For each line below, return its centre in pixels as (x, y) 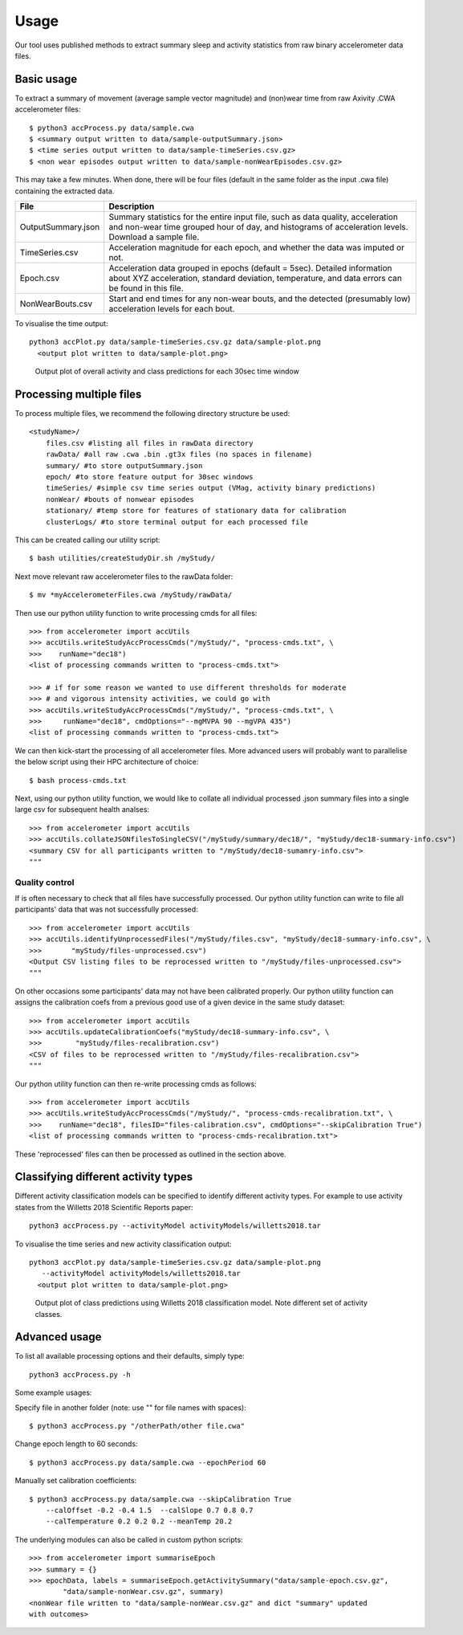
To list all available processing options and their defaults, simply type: (130, 1356)
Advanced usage (58, 1337)
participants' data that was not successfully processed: (106, 909)
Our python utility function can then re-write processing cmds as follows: (136, 1083)
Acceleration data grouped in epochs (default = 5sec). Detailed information (250, 267)
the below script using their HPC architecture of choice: (107, 762)
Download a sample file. (154, 237)
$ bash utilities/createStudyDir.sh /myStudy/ (122, 559)
